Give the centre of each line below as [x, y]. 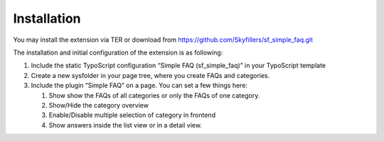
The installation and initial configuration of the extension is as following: [118, 52]
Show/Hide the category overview [99, 105]
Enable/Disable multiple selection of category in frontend [132, 115]
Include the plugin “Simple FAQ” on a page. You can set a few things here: [139, 86]
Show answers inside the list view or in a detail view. [126, 125]
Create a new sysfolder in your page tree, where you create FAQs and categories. [150, 75]
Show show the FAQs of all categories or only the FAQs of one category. [154, 95]
